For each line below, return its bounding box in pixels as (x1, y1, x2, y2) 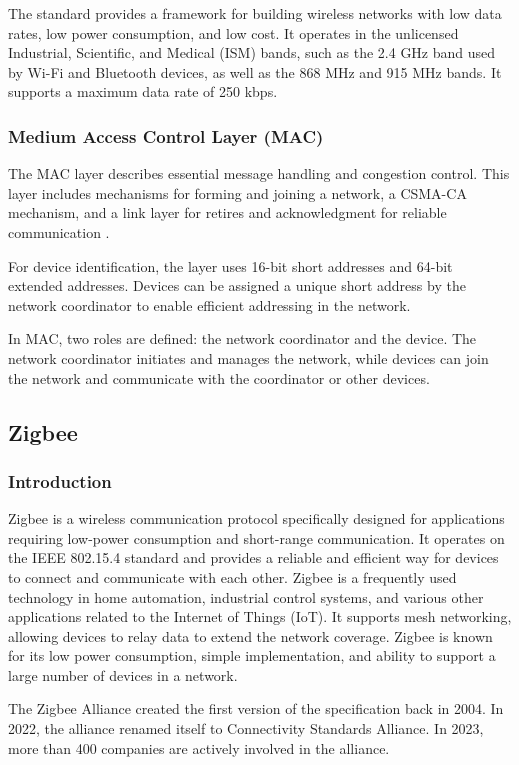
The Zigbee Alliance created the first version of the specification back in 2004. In (8, 698, 504, 719)
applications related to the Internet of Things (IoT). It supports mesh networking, (8, 606, 512, 627)
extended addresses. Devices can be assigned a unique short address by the (8, 275, 466, 296)
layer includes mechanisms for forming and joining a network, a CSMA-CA (8, 182, 467, 203)
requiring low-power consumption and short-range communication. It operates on (8, 527, 505, 548)
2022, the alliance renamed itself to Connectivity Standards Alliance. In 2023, (8, 718, 484, 739)
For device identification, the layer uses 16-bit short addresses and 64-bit (8, 255, 453, 276)
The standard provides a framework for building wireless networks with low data (8, 3, 502, 23)
